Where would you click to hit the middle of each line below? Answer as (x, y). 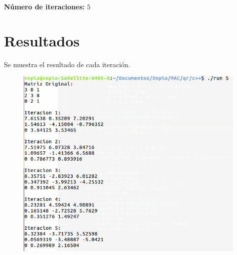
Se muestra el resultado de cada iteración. (67, 64)
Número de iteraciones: (44, 6)
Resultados (42, 40)
